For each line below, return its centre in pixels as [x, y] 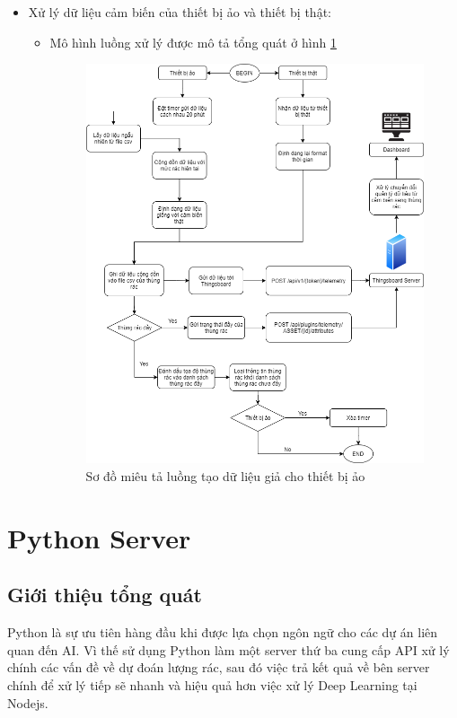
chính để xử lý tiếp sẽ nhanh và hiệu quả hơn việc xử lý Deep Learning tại [212, 684]
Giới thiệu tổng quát [105, 595]
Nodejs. [28, 702]
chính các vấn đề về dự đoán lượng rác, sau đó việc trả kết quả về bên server [219, 667]
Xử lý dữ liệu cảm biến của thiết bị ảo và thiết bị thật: [180, 12]
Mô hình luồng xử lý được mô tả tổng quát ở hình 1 [193, 42]
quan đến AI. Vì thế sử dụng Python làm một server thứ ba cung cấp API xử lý [228, 649]
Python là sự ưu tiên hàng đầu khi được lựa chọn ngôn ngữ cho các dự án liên [223, 632]
